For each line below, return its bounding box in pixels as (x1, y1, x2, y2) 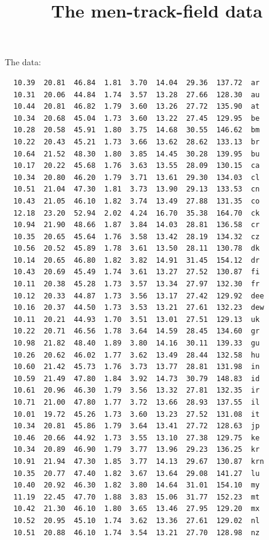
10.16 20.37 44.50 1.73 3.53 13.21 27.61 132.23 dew (13, 303, 264, 312)
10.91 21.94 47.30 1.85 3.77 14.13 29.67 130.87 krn (13, 457, 264, 466)
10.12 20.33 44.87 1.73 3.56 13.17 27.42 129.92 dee (13, 291, 264, 300)
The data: (5, 56, 41, 68)
